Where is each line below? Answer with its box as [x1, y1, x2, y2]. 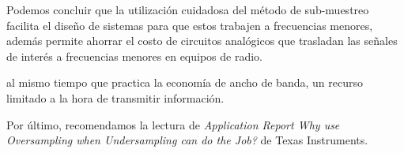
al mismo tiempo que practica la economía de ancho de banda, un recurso [6, 74, 363, 91]
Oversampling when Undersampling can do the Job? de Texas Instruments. [6, 132, 368, 148]
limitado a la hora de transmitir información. [6, 89, 225, 106]
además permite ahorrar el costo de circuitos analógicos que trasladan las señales [6, 32, 398, 49]
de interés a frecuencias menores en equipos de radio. [6, 47, 262, 64]
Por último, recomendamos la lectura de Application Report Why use [6, 116, 340, 132]
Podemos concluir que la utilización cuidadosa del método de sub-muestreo [6, 2, 369, 17]
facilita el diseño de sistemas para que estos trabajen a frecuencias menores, [6, 17, 373, 33]
